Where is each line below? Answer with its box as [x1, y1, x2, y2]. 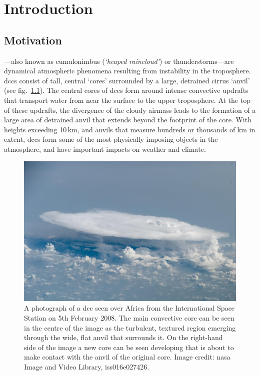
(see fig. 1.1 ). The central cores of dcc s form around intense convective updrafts [4, 85, 248, 95]
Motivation [4, 32, 62, 47]
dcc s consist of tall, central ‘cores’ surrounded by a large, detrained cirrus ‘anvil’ [4, 75, 250, 85]
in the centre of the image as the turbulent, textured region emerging [24, 322, 236, 333]
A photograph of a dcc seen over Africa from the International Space [24, 303, 235, 313]
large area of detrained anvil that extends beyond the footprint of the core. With [4, 114, 251, 125]
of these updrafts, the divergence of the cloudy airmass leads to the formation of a [4, 104, 256, 115]
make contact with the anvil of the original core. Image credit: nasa [24, 352, 230, 362]
